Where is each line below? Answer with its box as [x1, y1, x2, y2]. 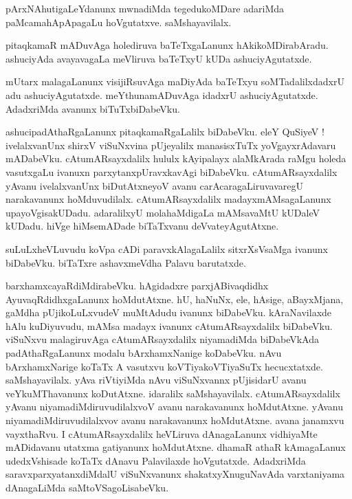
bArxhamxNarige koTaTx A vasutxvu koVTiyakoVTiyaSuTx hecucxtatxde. [5, 359, 323, 373]
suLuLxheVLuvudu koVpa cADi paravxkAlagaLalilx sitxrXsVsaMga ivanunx [5, 241, 328, 256]
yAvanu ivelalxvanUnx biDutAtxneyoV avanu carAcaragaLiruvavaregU [5, 178, 304, 192]
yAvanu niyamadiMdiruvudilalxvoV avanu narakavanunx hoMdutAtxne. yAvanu [5, 399, 343, 414]
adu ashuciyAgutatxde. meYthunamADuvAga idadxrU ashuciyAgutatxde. [5, 87, 318, 102]
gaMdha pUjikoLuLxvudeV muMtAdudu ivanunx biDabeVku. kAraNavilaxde [5, 305, 332, 320]
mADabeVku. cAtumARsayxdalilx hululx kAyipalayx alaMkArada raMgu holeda [5, 151, 346, 166]
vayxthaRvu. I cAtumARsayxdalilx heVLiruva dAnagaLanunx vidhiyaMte [5, 426, 318, 441]
